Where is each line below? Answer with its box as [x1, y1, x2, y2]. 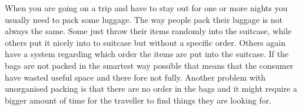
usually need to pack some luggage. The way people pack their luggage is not [5, 13, 283, 25]
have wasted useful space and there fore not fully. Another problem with [5, 71, 266, 83]
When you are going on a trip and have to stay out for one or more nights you [5, 2, 288, 14]
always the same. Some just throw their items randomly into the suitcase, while [5, 25, 292, 37]
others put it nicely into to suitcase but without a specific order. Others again [5, 36, 286, 48]
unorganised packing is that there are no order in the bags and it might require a [5, 82, 297, 95]
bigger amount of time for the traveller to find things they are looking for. [5, 94, 272, 106]
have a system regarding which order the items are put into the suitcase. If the [5, 48, 288, 60]
